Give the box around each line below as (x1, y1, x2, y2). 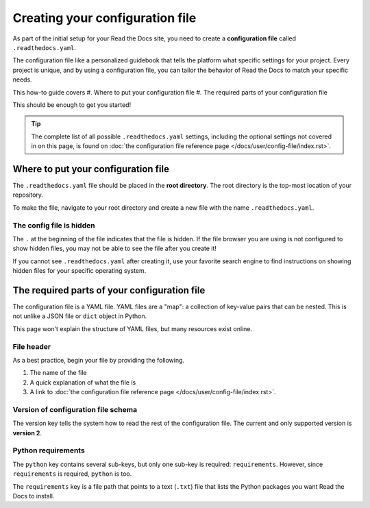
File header (12, 341, 51, 351)
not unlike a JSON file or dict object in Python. (12, 312, 147, 320)
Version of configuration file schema (12, 404, 137, 414)
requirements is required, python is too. (12, 470, 132, 478)
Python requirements (12, 446, 85, 455)
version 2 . (12, 428, 42, 437)
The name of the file (29, 369, 87, 377)
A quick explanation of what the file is (29, 378, 136, 387)
